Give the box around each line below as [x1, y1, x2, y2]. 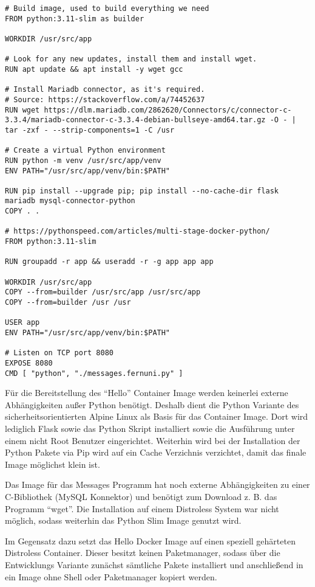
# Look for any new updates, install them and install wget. [5, 55, 257, 64]
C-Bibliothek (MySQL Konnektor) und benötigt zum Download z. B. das [5, 490, 277, 503]
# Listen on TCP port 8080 [5, 349, 113, 358]
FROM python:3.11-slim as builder [5, 14, 144, 23]
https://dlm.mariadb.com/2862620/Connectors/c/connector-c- [44, 105, 292, 114]
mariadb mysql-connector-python [5, 196, 135, 206]
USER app [5, 318, 40, 327]
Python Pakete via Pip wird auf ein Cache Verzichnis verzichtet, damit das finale [5, 446, 307, 459]
